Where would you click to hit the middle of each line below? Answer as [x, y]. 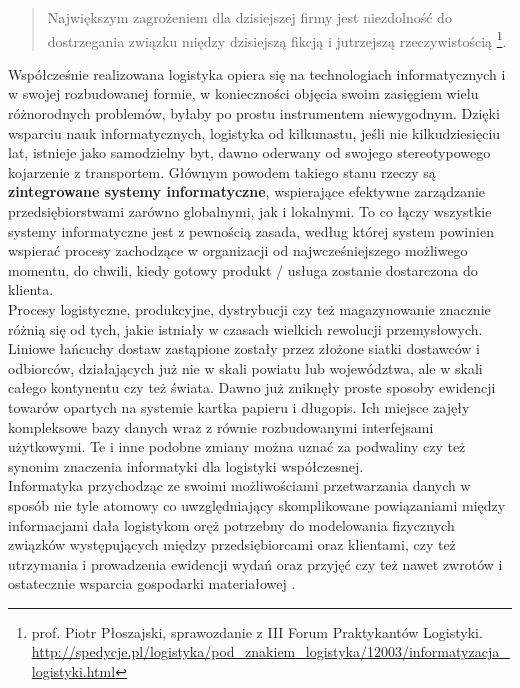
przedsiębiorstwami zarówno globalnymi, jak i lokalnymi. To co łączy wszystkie [250, 211]
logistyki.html [73, 671]
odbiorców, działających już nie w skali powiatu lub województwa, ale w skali [245, 367]
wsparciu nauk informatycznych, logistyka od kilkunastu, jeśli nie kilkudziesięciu [254, 132]
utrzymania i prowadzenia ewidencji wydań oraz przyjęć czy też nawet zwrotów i [255, 563]
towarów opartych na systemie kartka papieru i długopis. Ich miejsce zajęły [239, 406]
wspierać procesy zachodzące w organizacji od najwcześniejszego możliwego [238, 250]
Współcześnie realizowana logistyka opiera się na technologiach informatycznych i [257, 73]
